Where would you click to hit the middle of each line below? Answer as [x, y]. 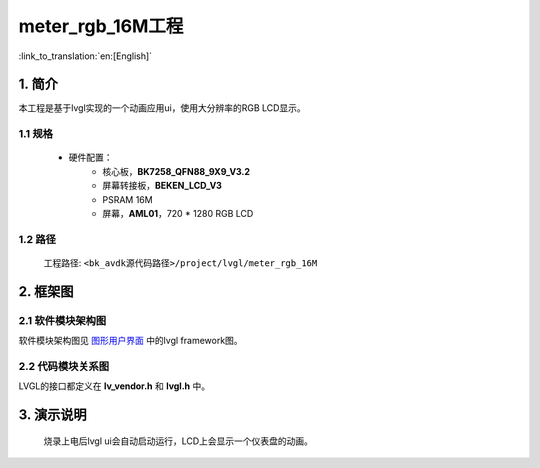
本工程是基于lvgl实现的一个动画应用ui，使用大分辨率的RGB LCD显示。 [162, 108]
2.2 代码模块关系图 [64, 366]
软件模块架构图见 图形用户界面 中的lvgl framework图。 [131, 341]
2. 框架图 [46, 291]
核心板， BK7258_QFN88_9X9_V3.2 [176, 171]
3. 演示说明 [52, 415]
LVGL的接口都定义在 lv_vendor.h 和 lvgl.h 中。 [114, 386]
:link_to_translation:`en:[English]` [85, 56]
